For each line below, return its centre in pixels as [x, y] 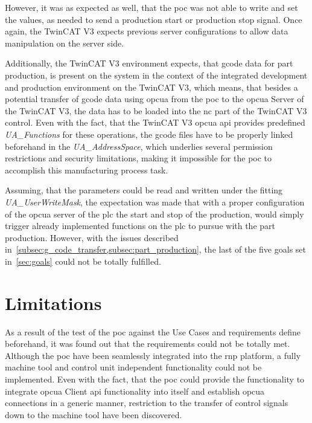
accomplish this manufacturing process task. [87, 170]
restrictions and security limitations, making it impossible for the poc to [138, 158]
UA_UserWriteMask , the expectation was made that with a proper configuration [155, 202]
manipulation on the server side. [65, 43]
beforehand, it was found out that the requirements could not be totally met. [148, 344]
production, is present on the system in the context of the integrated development [156, 75]
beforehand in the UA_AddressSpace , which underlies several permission [139, 146]
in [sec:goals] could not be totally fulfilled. [83, 261]
